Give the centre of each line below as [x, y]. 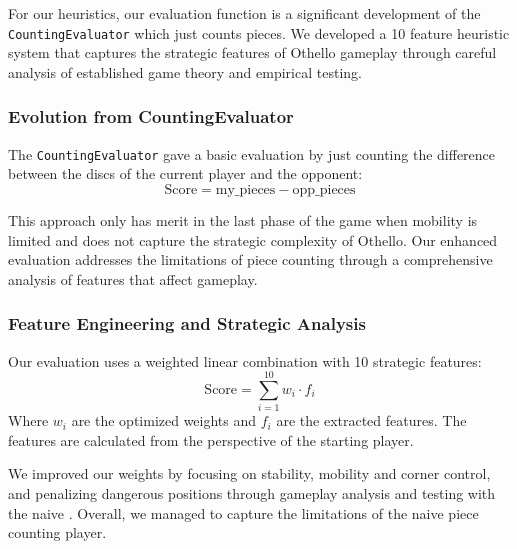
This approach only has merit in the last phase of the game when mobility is [243, 219]
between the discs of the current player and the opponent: [185, 173]
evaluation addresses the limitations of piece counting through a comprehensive [250, 259]
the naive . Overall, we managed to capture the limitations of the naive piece [243, 512]
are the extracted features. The [371, 420]
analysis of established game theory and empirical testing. [185, 71]
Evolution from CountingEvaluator [151, 116]
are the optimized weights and [164, 420]
